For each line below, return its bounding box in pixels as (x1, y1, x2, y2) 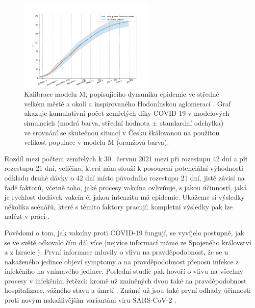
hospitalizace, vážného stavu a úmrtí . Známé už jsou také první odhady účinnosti (4, 285, 251, 295)
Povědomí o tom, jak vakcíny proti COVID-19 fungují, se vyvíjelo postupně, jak (4, 227, 245, 237)
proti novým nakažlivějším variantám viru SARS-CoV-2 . (4, 295, 177, 305)
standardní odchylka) (159, 117, 224, 128)
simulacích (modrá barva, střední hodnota (24, 117, 150, 128)
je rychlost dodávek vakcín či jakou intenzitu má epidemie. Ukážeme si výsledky (4, 192, 245, 202)
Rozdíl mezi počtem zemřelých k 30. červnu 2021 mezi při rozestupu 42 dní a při (4, 153, 248, 163)
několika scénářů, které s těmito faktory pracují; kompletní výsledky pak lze (4, 201, 233, 211)
